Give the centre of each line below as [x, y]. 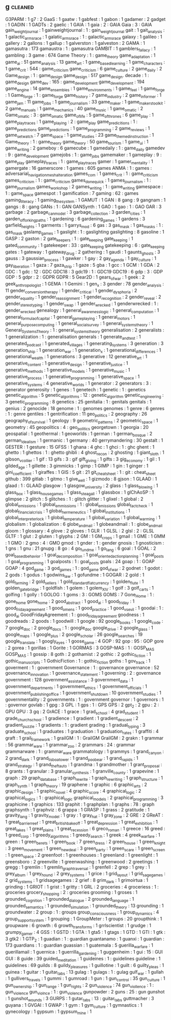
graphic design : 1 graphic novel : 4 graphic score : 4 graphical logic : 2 [73, 792]
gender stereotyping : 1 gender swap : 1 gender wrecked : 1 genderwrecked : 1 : [82, 304]
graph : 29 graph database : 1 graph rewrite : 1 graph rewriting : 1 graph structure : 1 [84, 778]
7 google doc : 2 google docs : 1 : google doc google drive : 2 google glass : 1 [79, 628]
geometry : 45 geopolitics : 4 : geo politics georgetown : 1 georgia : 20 [77, 428]
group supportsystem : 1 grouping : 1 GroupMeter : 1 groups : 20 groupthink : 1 [84, 920]
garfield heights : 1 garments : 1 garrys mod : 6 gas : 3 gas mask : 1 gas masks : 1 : [84, 226]
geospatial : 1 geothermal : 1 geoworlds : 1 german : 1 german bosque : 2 [79, 434]
